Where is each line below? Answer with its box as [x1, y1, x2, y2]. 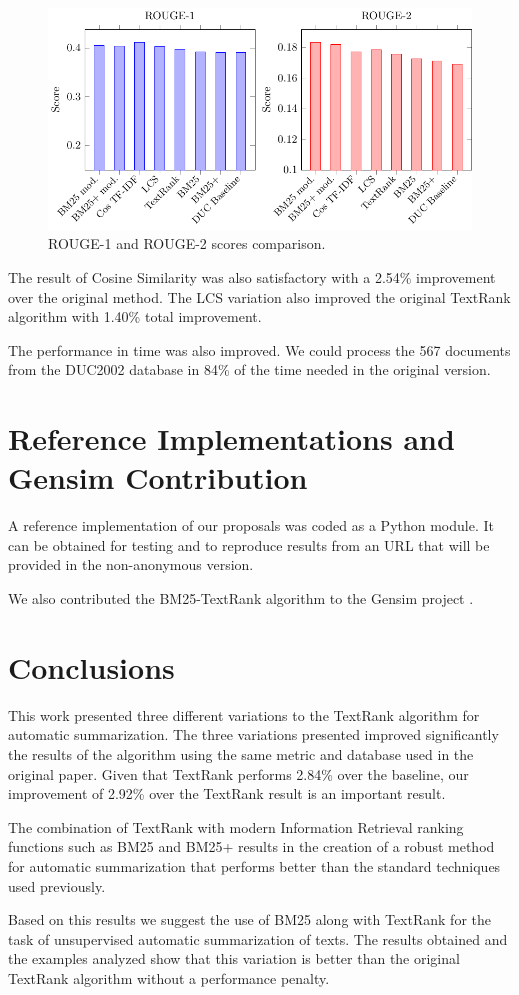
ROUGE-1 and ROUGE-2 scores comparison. [48, 233, 326, 254]
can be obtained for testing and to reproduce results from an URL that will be [8, 534, 490, 555]
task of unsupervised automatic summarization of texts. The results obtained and [8, 928, 508, 949]
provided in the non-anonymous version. [8, 554, 254, 575]
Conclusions [8, 646, 175, 687]
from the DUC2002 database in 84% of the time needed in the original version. [8, 359, 491, 380]
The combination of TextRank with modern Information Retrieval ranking [8, 816, 464, 837]
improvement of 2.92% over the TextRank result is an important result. [8, 783, 446, 804]
